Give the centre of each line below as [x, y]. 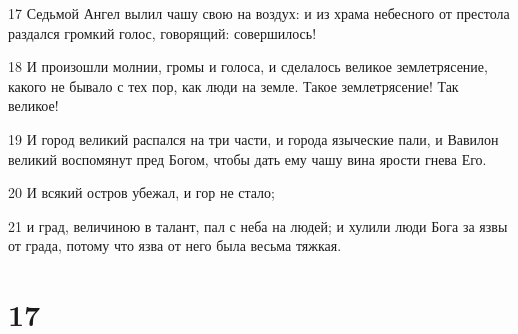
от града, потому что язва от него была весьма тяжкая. [175, 245]
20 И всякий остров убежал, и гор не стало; [142, 192]
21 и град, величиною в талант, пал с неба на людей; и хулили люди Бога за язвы [258, 225]
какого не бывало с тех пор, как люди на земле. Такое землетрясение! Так [233, 85]
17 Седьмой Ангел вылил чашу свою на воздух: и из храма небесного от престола [259, 13]
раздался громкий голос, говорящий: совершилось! [162, 32]
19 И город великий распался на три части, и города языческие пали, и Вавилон [253, 138]
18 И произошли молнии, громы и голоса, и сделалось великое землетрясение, [248, 66]
